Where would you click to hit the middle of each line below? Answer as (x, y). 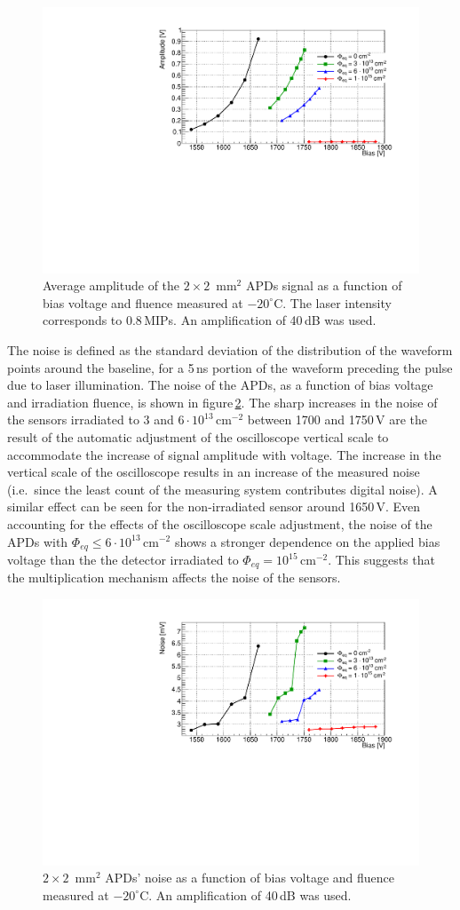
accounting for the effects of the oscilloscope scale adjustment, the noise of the (220, 523)
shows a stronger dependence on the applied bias (307, 541)
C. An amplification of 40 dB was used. (246, 894)
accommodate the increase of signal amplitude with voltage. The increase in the (224, 454)
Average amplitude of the (111, 285)
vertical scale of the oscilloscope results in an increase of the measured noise (214, 472)
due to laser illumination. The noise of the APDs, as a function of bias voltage (220, 385)
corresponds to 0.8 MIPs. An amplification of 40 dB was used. (210, 320)
